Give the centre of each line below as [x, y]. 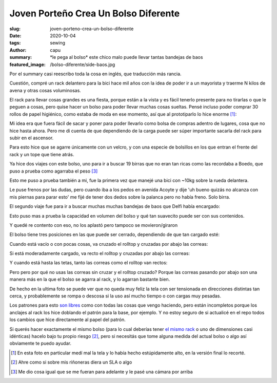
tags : [15, 43]
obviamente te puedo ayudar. [41, 344]
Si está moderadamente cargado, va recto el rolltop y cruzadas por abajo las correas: [100, 253]
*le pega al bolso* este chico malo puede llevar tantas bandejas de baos [126, 57]
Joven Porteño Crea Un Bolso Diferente [95, 13]
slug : [15, 29]
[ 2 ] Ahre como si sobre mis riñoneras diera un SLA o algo [72, 362]
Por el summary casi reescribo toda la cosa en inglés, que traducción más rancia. [95, 74]
